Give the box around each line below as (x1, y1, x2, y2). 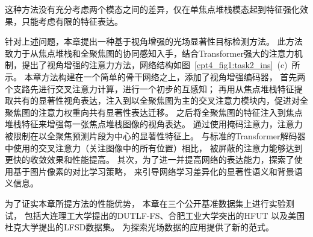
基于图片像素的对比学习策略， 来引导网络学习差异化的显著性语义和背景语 (13, 165, 303, 177)
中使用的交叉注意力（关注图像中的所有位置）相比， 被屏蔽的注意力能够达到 (5, 141, 303, 154)
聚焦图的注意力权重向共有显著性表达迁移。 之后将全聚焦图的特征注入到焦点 (5, 106, 303, 118)
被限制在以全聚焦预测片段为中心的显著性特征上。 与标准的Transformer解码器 (5, 129, 306, 142)
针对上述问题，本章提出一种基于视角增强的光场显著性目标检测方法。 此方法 (5, 35, 303, 48)
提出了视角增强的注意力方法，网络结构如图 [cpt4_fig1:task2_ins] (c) (21, 58, 288, 71)
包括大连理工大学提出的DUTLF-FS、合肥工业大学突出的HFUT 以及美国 (24, 209, 305, 221)
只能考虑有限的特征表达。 (21, 14, 123, 27)
